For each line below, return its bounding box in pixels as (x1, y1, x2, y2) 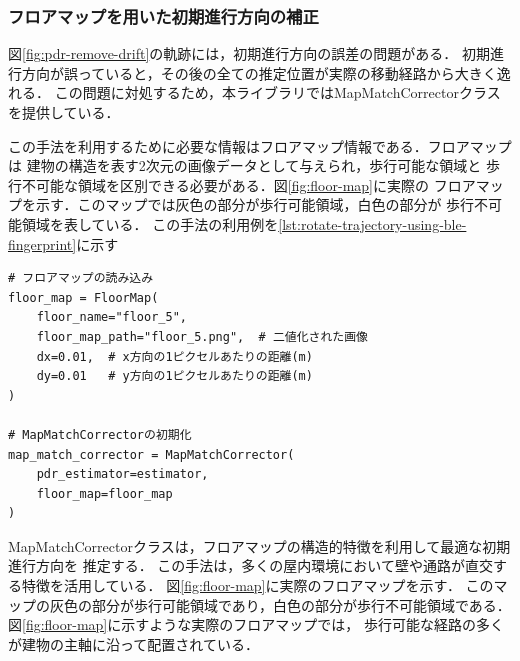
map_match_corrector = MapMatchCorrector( (8, 447, 295, 462)
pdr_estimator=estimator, (36, 467, 209, 482)
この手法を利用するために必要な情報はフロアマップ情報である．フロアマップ (8, 135, 512, 156)
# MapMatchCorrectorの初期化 (8, 427, 192, 442)
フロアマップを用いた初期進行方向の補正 (8, 3, 319, 28)
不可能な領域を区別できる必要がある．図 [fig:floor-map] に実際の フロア (21, 174, 476, 195)
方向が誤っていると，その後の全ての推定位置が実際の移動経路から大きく (21, 62, 497, 83)
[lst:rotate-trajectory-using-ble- (278, 213, 467, 234)
